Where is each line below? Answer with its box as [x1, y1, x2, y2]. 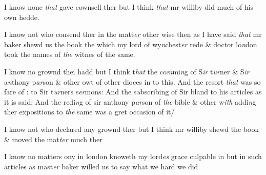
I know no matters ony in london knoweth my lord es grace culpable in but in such [4, 151, 262, 162]
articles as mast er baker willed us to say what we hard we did [4, 161, 198, 171]
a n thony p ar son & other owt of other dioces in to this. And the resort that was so [4, 76, 261, 87]
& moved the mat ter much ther [4, 133, 103, 144]
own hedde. [4, 11, 39, 22]
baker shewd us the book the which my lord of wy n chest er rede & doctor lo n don [4, 38, 257, 49]
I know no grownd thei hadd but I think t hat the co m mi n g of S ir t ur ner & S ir [4, 66, 250, 76]
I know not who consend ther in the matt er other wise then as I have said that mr [4, 29, 262, 40]
